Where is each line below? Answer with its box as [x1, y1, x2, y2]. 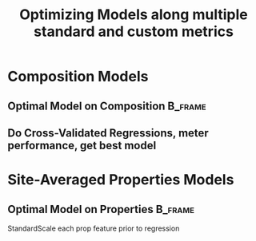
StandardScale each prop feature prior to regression [7, 223, 180, 233]
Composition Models [7, 68, 149, 85]
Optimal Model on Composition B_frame [7, 99, 206, 113]
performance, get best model [7, 138, 157, 152]
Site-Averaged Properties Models [7, 171, 234, 189]
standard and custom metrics [34, 22, 234, 41]
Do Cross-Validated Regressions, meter [7, 126, 209, 140]
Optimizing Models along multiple [18, 6, 249, 24]
